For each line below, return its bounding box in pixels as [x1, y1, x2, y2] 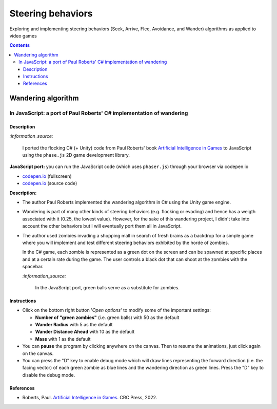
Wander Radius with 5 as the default [35, 322, 113, 328]
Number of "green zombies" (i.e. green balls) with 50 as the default [35, 314, 180, 321]
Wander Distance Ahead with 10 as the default [35, 329, 135, 335]
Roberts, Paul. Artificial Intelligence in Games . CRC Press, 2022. [22, 395, 157, 401]
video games [9, 32, 37, 39]
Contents [9, 42, 30, 48]
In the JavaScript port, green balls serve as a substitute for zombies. [35, 284, 180, 290]
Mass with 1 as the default [35, 336, 91, 342]
